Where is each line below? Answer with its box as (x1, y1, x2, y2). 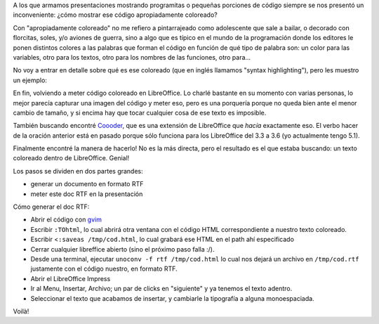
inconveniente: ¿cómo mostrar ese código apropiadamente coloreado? (13, 11, 218, 19)
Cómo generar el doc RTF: (13, 202, 90, 211)
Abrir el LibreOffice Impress (30, 274, 111, 283)
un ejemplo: (13, 76, 47, 84)
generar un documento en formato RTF (30, 180, 144, 188)
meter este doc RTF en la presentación (30, 190, 143, 198)
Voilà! (13, 306, 29, 316)
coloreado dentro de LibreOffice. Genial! (13, 154, 130, 162)
